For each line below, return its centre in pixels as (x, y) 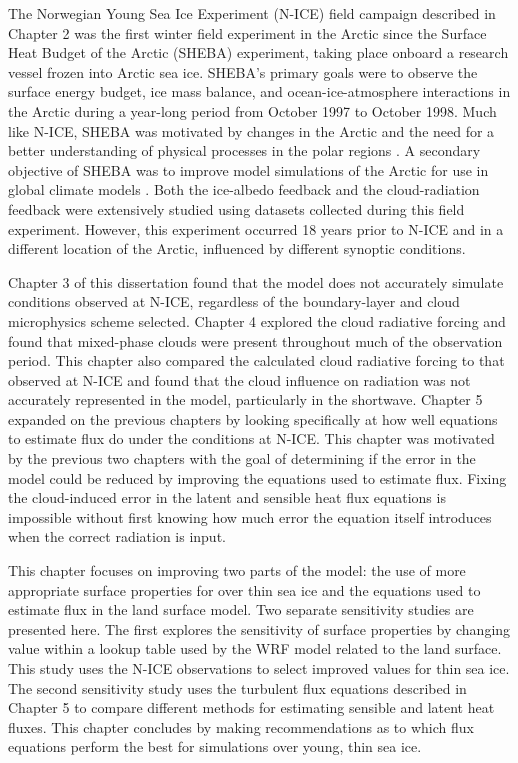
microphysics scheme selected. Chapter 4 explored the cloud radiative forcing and (257, 320)
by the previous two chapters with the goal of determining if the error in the (242, 458)
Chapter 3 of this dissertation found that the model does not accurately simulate (256, 281)
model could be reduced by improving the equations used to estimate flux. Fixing (257, 477)
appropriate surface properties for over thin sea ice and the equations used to (244, 589)
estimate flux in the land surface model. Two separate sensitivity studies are (241, 609)
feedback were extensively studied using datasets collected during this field (236, 208)
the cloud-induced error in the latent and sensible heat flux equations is (227, 497)
